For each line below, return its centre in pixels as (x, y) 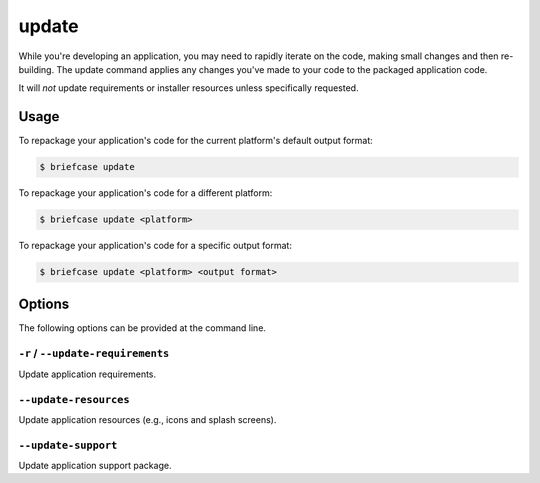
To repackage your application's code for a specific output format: (155, 246)
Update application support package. (95, 466)
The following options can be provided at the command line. (142, 327)
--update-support (68, 445)
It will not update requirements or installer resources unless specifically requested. (188, 88)
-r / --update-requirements (94, 353)
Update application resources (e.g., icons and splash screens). (147, 419)
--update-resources (74, 399)
